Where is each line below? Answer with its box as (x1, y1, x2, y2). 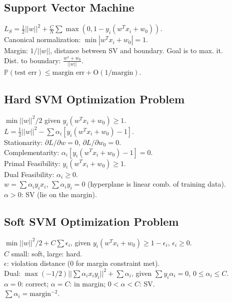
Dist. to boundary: (4, 55, 61, 65)
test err (14, 69, 37, 77)
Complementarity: (4, 146, 59, 157)
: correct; (21, 278, 49, 288)
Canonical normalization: (4, 34, 81, 45)
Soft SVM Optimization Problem (4, 213, 179, 229)
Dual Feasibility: (4, 169, 54, 179)
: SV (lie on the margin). (21, 189, 97, 199)
